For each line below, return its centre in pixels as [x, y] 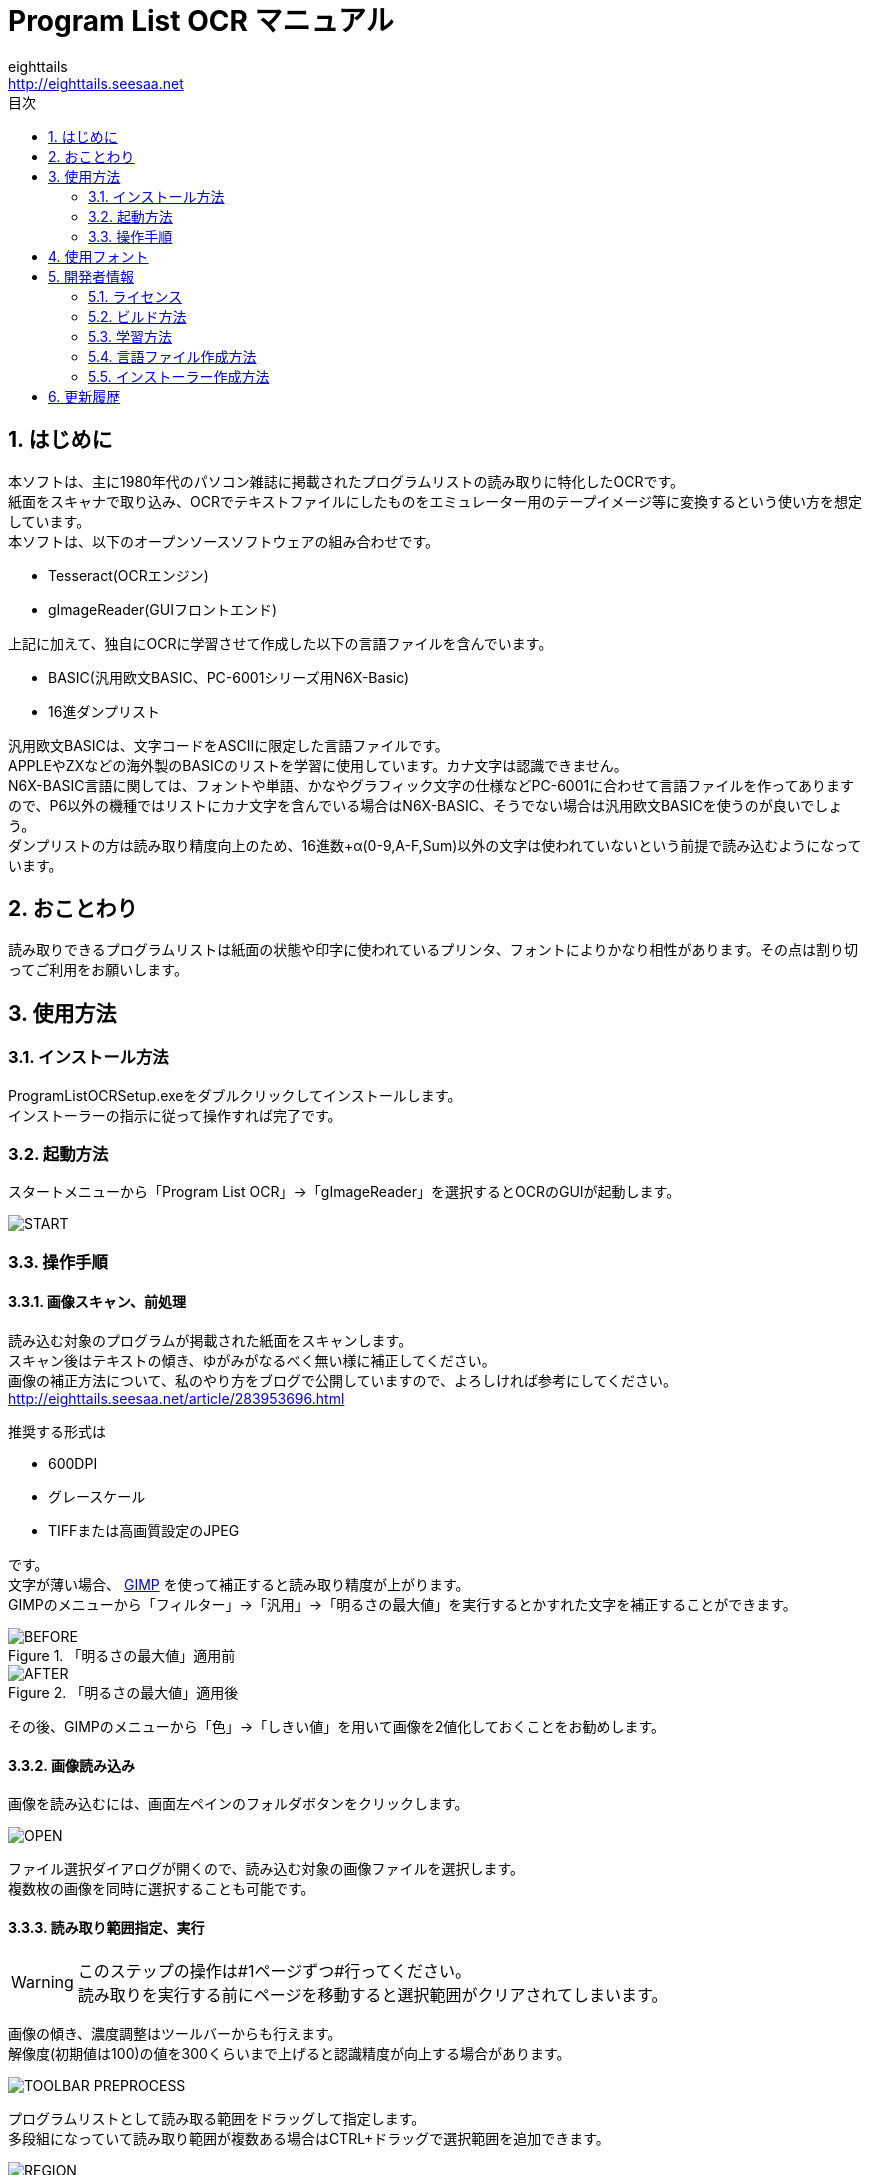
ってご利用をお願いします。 [98, 970]
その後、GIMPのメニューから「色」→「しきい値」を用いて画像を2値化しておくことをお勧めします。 [337, 1726]
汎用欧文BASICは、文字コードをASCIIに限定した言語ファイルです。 [228, 745]
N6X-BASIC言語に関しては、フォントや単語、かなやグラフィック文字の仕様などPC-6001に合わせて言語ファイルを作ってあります [431, 785]
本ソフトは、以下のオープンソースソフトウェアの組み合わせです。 [224, 541]
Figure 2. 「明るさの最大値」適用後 [123, 1692]
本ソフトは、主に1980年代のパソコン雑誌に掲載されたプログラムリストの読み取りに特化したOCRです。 [346, 481]
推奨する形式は [57, 1431]
